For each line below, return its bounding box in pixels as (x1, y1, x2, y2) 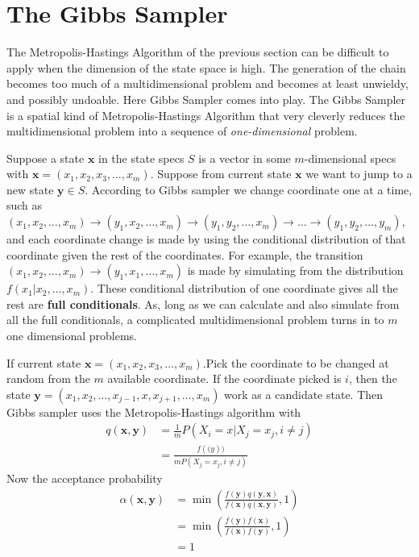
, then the (348, 370, 397, 387)
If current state (6, 354, 81, 371)
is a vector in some (198, 149, 291, 166)
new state (6, 181, 54, 197)
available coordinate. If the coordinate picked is (107, 370, 342, 387)
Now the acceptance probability (6, 470, 163, 487)
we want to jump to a (305, 165, 413, 182)
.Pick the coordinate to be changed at (202, 354, 389, 371)
